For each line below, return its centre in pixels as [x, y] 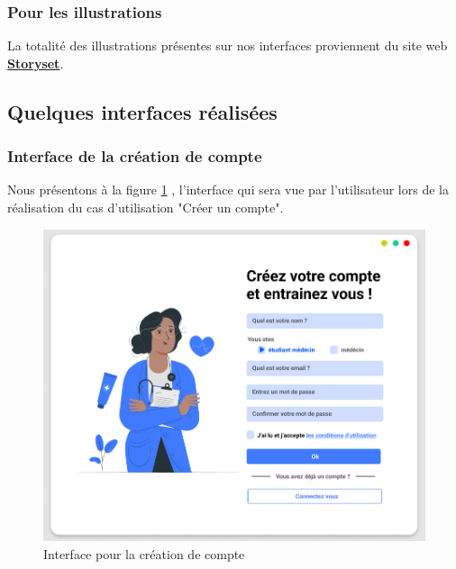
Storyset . [36, 63]
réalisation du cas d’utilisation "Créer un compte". [146, 207]
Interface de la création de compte [135, 156]
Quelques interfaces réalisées [142, 111]
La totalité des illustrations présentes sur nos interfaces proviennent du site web [228, 45]
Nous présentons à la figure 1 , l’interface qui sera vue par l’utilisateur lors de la [228, 190]
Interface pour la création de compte [144, 553]
